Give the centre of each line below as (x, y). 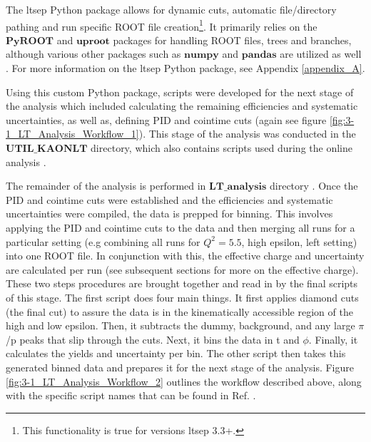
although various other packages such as (93, 54)
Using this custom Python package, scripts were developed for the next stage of (180, 92)
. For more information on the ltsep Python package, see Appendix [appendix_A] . (185, 68)
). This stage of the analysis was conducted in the (247, 134)
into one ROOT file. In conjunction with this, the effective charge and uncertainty (185, 256)
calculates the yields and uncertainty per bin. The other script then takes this (176, 353)
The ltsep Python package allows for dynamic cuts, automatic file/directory (171, 9)
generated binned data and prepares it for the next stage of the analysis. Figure (180, 367)
